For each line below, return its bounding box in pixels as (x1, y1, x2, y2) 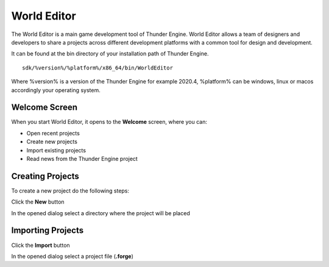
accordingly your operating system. (11, 86, 101, 94)
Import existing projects (26, 146, 87, 154)
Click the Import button (11, 241, 70, 249)
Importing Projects (11, 226, 84, 236)
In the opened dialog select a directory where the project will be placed (11, 209, 190, 216)
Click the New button (11, 198, 65, 205)
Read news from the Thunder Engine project (26, 155, 138, 162)
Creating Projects (11, 171, 79, 181)
